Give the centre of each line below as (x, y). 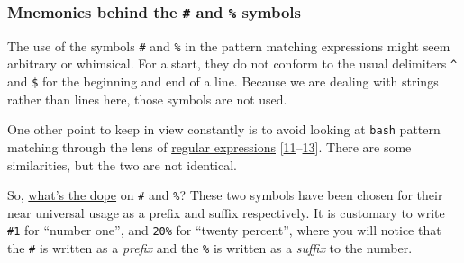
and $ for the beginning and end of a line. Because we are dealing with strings (223, 82)
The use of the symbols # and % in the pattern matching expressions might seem (229, 45)
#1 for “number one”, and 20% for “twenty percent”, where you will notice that (224, 230)
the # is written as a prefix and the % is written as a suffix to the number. (210, 248)
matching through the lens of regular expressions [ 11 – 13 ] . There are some (209, 147)
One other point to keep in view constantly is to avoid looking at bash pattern (224, 129)
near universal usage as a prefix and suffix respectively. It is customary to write (226, 212)
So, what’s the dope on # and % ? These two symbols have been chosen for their (225, 195)
